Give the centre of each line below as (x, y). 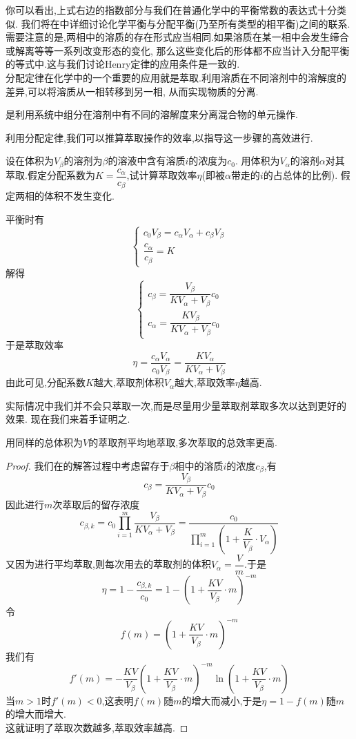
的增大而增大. (36, 714)
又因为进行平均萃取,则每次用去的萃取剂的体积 (108, 564)
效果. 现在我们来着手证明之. (68, 419)
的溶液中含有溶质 (147, 161)
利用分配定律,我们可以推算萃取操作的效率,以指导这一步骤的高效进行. (159, 137)
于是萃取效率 (34, 345)
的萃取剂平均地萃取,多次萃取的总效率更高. (183, 442)
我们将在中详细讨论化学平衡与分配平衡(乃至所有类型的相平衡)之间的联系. (186, 23)
